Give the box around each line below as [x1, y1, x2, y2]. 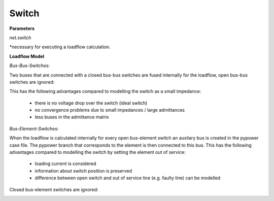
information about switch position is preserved [35, 167, 132, 174]
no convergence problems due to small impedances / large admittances [35, 107, 185, 113]
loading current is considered [35, 160, 96, 167]
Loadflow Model [9, 53, 45, 59]
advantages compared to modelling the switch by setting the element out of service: [9, 149, 186, 155]
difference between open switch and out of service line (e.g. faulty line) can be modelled [35, 175, 221, 181]
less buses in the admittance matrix [35, 114, 109, 120]
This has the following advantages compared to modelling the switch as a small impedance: [9, 88, 201, 94]
